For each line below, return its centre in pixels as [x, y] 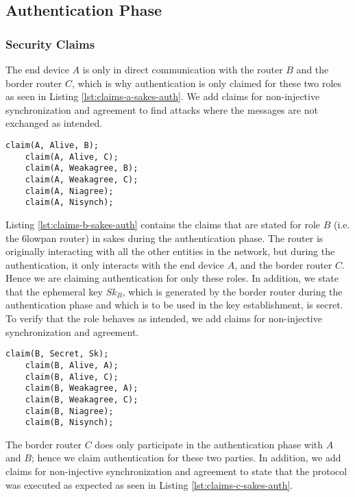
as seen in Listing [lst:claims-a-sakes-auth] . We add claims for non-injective [163, 96]
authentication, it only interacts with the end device [115, 264]
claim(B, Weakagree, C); [82, 399]
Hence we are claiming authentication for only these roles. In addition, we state [172, 278]
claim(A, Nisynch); [69, 203]
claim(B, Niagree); [69, 411]
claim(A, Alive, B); [52, 145]
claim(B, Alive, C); [72, 377]
